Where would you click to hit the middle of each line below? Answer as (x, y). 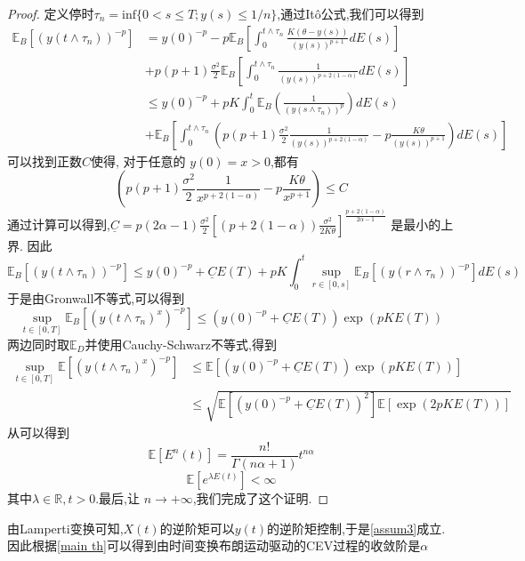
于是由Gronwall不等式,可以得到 (96, 298)
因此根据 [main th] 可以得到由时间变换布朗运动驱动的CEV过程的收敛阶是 (214, 545)
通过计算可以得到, (59, 224)
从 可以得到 (38, 433)
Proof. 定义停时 (51, 13)
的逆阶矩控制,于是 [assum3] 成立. (356, 528)
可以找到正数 (44, 160)
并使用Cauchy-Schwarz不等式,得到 (181, 344)
